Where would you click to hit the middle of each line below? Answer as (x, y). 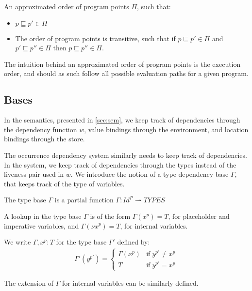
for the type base (81, 242)
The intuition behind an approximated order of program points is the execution (122, 64)
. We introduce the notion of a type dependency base (150, 174)
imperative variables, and (42, 225)
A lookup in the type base (43, 216)
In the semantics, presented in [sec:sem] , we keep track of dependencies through (122, 120)
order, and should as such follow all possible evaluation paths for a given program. (126, 73)
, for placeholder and (199, 216)
